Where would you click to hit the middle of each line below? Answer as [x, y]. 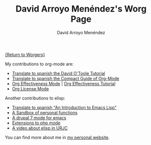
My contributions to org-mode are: [39, 64]
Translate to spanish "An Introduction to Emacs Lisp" [64, 107]
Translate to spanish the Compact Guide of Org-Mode [66, 78]
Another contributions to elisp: [35, 98]
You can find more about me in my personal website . [57, 137]
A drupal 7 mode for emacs [39, 117]
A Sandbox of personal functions [45, 113]
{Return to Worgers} [25, 55]
